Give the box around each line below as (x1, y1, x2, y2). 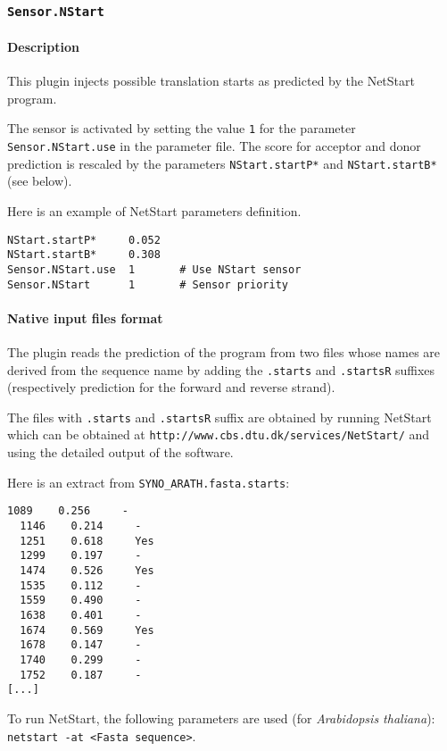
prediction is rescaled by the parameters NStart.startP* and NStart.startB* (7, 154, 437, 172)
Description (7, 38, 80, 55)
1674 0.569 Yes (20, 623, 154, 637)
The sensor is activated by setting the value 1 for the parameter (7, 119, 356, 138)
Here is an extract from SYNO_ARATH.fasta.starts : (7, 472, 290, 491)
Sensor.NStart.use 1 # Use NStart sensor (7, 263, 302, 276)
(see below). (7, 171, 72, 190)
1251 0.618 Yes (20, 534, 154, 547)
